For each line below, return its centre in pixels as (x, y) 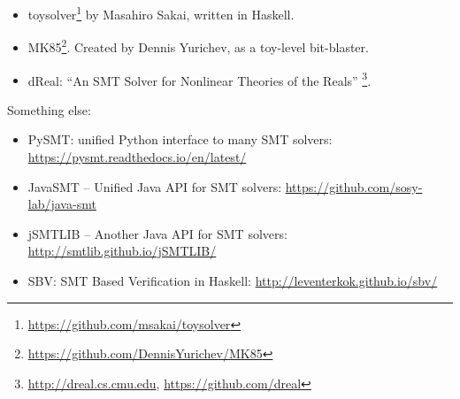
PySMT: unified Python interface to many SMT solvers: (180, 139)
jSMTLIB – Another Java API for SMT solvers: (157, 233)
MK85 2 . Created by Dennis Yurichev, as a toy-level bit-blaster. (198, 46)
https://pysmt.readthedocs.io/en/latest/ (137, 156)
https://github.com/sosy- (354, 186)
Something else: (49, 109)
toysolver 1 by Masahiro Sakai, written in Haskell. (161, 13)
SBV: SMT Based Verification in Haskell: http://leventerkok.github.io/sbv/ (233, 280)
